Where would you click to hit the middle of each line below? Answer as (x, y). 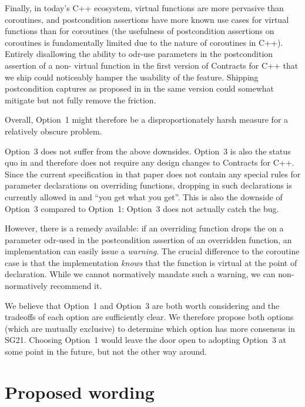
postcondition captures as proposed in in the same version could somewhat (139, 88)
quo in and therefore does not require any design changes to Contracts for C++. (150, 162)
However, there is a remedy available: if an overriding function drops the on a (144, 228)
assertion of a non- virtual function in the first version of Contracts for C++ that (152, 65)
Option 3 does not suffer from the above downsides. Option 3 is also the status (148, 151)
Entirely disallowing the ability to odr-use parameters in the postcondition (139, 54)
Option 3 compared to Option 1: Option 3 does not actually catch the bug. (142, 208)
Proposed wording (80, 391)
